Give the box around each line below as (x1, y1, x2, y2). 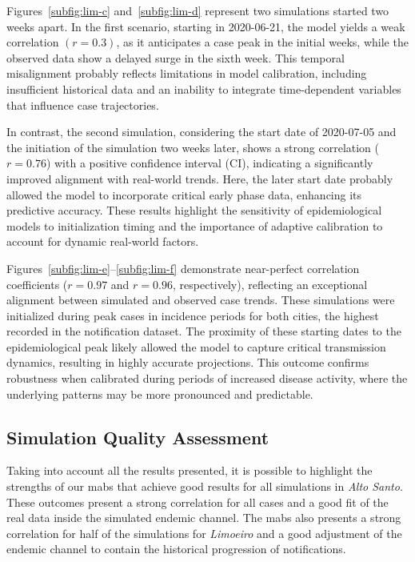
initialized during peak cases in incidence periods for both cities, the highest (6, 307, 379, 323)
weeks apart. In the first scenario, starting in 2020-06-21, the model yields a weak (6, 18, 405, 34)
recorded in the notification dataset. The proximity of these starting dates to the (6, 323, 401, 339)
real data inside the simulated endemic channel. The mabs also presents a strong (6, 509, 401, 526)
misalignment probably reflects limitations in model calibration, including (6, 65, 367, 82)
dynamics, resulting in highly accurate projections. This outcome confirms (6, 354, 369, 371)
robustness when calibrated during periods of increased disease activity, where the (6, 370, 408, 387)
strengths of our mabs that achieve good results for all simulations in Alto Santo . (6, 478, 403, 495)
